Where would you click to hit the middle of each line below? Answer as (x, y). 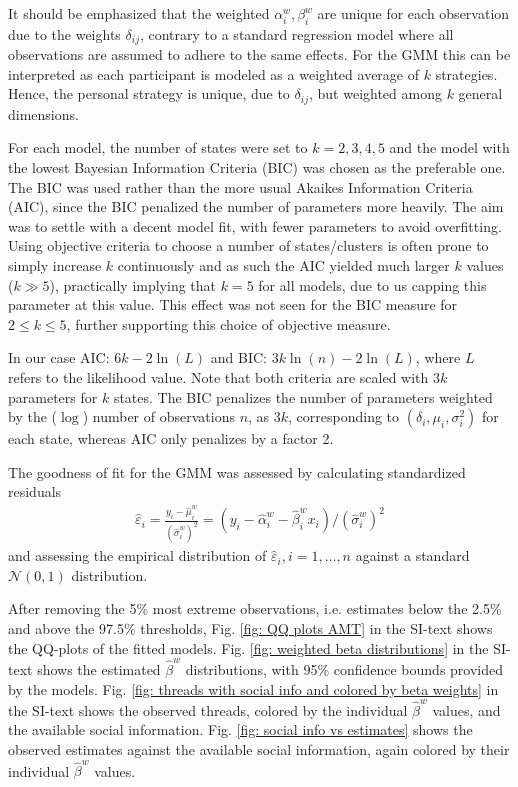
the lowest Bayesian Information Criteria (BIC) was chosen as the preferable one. (257, 167)
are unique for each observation (413, 13)
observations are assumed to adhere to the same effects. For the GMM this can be (259, 54)
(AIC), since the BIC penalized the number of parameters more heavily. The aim (256, 206)
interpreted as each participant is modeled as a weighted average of (214, 73)
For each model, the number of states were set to (158, 147)
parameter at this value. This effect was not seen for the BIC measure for (233, 304)
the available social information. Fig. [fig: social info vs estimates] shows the (240, 729)
